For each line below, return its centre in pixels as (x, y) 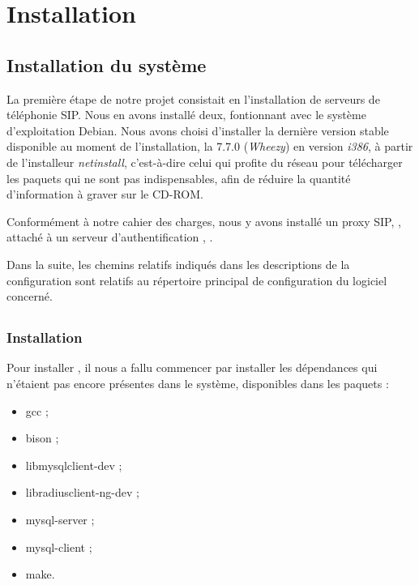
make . (40, 574)
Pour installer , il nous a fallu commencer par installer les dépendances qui (192, 367)
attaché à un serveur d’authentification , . (110, 237)
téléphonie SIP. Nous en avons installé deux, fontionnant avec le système (186, 115)
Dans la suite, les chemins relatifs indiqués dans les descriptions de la (178, 264)
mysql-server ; (60, 519)
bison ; (42, 438)
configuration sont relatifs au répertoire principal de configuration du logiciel (197, 280)
